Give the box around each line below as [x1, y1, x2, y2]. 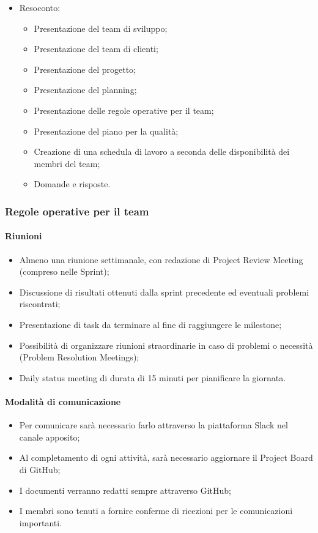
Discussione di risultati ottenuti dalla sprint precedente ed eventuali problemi [19, 285, 309, 298]
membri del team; [34, 157, 100, 170]
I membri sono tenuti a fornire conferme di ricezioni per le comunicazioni [19, 504, 293, 517]
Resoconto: [19, 1, 61, 13]
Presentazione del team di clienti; [34, 42, 158, 55]
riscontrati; [19, 297, 61, 310]
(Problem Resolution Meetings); [19, 351, 139, 363]
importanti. [19, 516, 62, 529]
